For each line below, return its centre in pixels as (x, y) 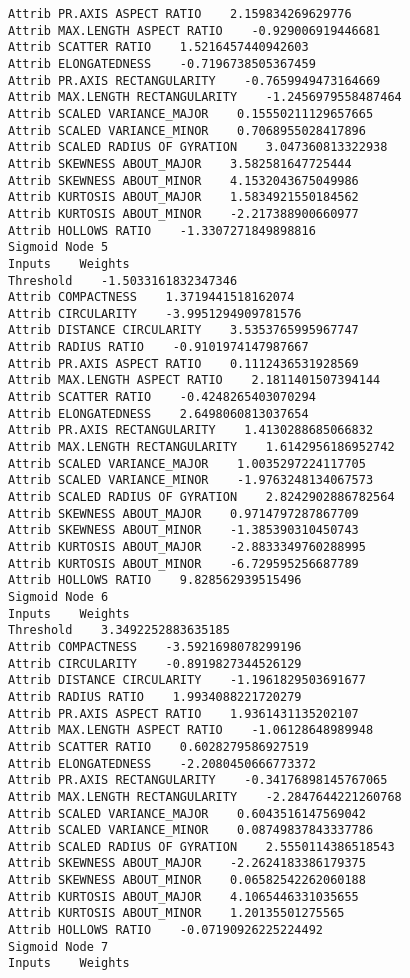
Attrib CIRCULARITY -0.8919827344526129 (155, 663)
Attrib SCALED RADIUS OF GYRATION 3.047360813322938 (198, 147)
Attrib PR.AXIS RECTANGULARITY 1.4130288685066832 (191, 430)
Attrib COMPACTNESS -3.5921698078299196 (155, 646)
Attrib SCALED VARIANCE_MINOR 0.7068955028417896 (187, 130)
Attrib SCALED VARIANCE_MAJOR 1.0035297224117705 (187, 463)
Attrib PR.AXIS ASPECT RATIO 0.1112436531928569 (183, 363)
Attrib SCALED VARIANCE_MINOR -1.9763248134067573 (191, 480)
